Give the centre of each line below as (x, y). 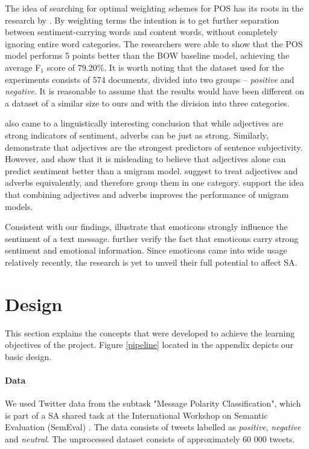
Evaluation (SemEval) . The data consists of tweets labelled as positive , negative (153, 427)
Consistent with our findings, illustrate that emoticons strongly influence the (146, 227)
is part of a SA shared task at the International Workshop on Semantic (136, 415)
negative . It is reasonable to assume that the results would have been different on (154, 91)
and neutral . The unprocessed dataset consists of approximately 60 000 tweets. (150, 438)
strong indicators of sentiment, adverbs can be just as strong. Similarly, (137, 135)
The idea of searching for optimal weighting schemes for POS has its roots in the (154, 8)
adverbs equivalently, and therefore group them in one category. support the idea (154, 182)
